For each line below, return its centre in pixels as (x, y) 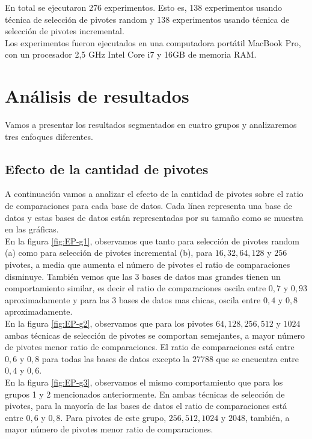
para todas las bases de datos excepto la (116, 358)
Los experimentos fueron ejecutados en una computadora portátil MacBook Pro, (153, 42)
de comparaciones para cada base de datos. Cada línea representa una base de (148, 206)
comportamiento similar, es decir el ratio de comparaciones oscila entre (136, 288)
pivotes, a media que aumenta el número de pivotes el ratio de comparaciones (148, 265)
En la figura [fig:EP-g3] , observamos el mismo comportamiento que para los (144, 382)
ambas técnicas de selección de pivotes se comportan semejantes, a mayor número (155, 335)
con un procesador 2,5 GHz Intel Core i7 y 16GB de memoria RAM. (131, 54)
